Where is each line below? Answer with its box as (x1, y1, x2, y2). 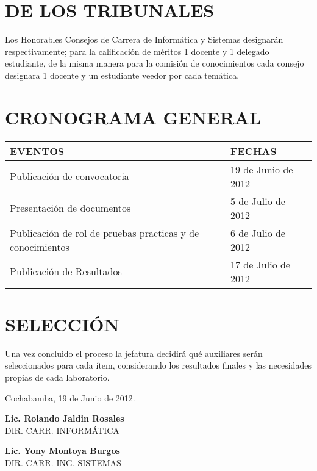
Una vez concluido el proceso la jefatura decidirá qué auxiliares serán (5, 347, 263, 359)
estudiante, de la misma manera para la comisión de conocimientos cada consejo (5, 57, 304, 70)
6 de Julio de (230, 225, 285, 240)
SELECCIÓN (5, 311, 119, 336)
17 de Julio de (230, 257, 290, 271)
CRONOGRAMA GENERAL (5, 104, 262, 129)
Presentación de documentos (10, 201, 131, 215)
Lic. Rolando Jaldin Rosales (5, 412, 124, 425)
